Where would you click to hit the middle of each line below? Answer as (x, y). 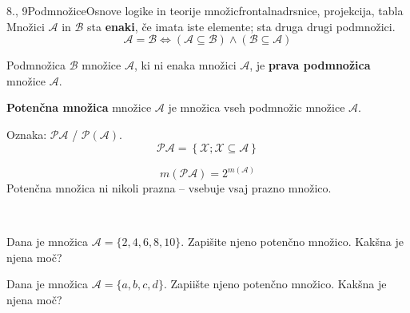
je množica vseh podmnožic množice (257, 107)
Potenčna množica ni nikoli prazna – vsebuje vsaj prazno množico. (169, 188)
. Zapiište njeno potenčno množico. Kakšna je (275, 284)
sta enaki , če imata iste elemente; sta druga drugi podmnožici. (241, 26)
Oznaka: (27, 134)
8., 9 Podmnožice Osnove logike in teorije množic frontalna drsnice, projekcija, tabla (205, 10)
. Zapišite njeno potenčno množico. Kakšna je (292, 242)
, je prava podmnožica (310, 65)
